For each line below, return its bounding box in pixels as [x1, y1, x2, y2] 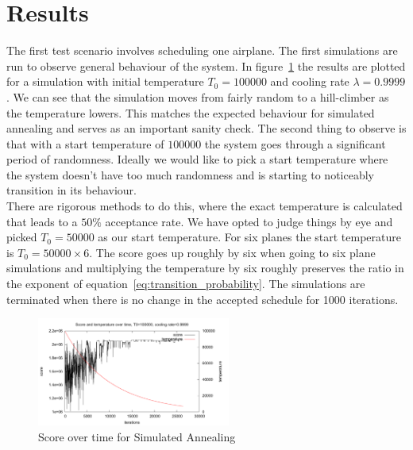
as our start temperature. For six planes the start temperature [98, 229, 401, 245]
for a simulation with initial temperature [6, 73, 204, 90]
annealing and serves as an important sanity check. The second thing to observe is [6, 120, 407, 137]
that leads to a [6, 213, 78, 229]
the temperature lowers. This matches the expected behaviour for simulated [6, 104, 375, 121]
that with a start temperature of [6, 135, 164, 152]
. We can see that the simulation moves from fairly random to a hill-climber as [6, 88, 389, 105]
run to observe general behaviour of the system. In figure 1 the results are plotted [6, 57, 406, 74]
